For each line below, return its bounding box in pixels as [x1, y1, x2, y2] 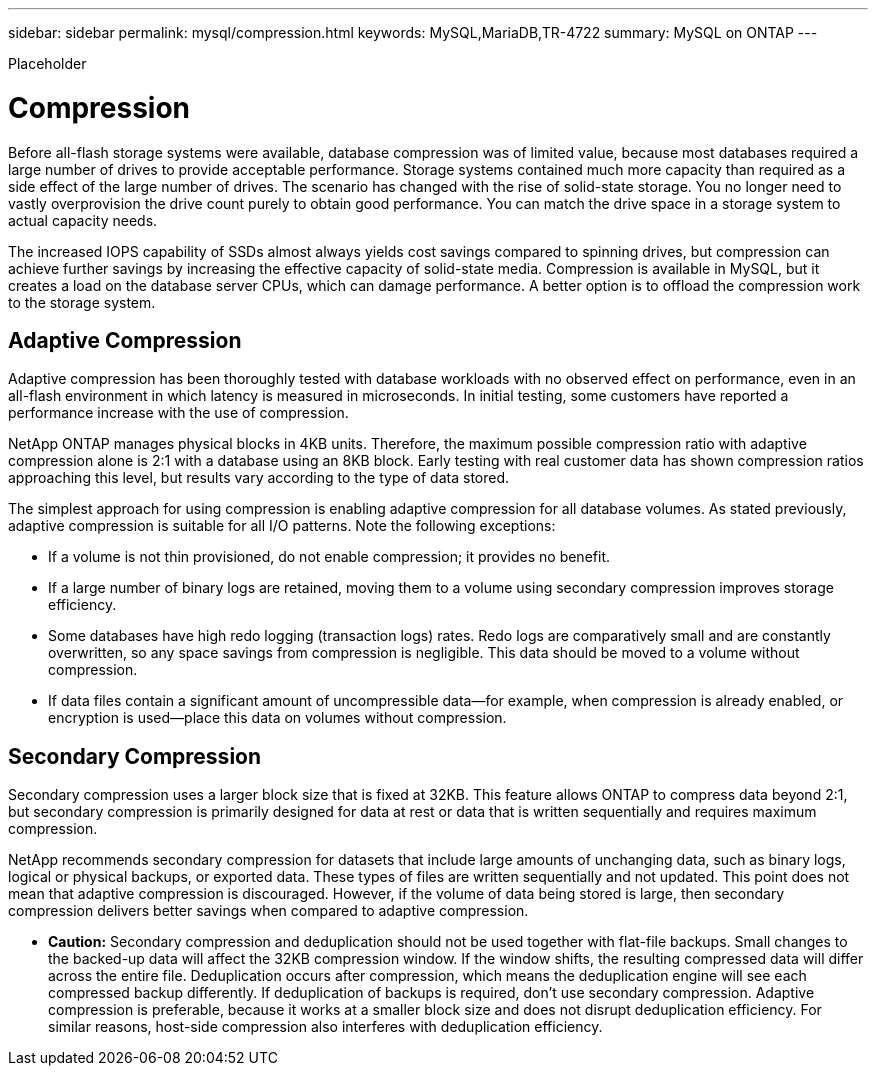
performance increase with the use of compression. [8, 404, 349, 422]
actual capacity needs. [8, 211, 158, 229]
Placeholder [8, 55, 87, 72]
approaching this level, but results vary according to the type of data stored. [8, 469, 510, 487]
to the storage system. [8, 293, 156, 311]
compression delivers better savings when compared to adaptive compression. [8, 902, 529, 920]
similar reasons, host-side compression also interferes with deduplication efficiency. [48, 1018, 603, 1036]
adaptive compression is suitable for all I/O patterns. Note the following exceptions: [8, 517, 556, 535]
